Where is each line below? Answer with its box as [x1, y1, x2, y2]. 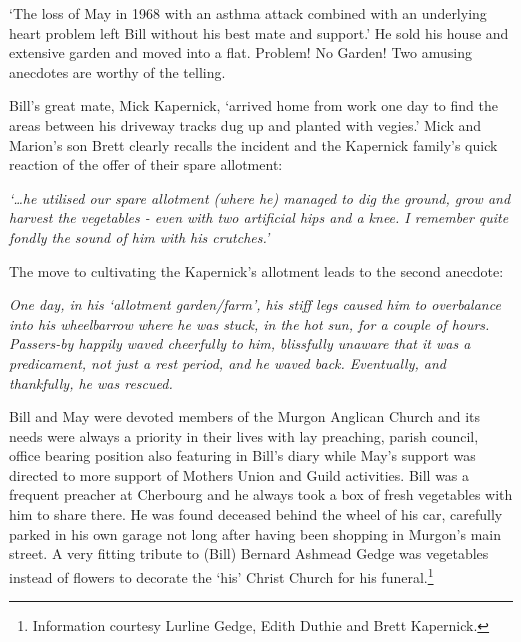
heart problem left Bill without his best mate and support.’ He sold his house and [9, 22, 509, 43]
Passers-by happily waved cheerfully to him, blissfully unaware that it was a [9, 333, 471, 354]
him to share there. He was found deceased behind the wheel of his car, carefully [9, 504, 503, 525]
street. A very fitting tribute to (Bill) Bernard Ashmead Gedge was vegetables [9, 543, 489, 564]
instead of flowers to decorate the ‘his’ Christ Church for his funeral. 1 [9, 563, 434, 587]
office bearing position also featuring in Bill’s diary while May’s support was [9, 445, 476, 466]
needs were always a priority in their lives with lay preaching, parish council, [9, 425, 479, 446]
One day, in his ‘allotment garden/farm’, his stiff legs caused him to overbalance [9, 294, 501, 315]
